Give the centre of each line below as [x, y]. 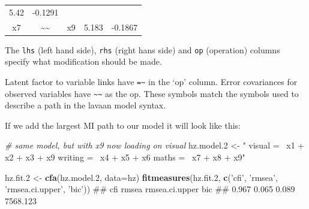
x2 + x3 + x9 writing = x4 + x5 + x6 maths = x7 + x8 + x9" [125, 157]
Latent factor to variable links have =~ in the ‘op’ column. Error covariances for [151, 81]
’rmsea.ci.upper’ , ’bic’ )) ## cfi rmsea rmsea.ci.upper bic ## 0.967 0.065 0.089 [150, 189]
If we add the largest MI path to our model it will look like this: [123, 125]
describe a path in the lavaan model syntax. [85, 105]
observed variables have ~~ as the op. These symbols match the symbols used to [152, 93]
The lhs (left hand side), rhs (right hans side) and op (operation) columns [142, 49]
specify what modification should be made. [83, 61]
